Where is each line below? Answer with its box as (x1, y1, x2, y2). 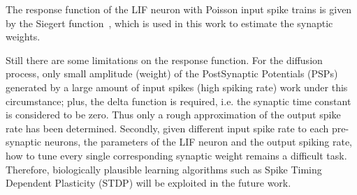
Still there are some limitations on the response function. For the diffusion (6, 52, 323, 67)
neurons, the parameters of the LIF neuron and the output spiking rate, (44, 134, 352, 149)
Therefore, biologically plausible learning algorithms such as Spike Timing (6, 162, 322, 176)
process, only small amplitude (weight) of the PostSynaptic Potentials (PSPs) (6, 66, 338, 81)
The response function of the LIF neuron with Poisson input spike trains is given (6, 2, 352, 16)
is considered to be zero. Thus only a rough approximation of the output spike (6, 107, 341, 122)
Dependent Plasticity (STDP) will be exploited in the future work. (6, 175, 291, 190)
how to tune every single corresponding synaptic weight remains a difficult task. (6, 148, 347, 162)
